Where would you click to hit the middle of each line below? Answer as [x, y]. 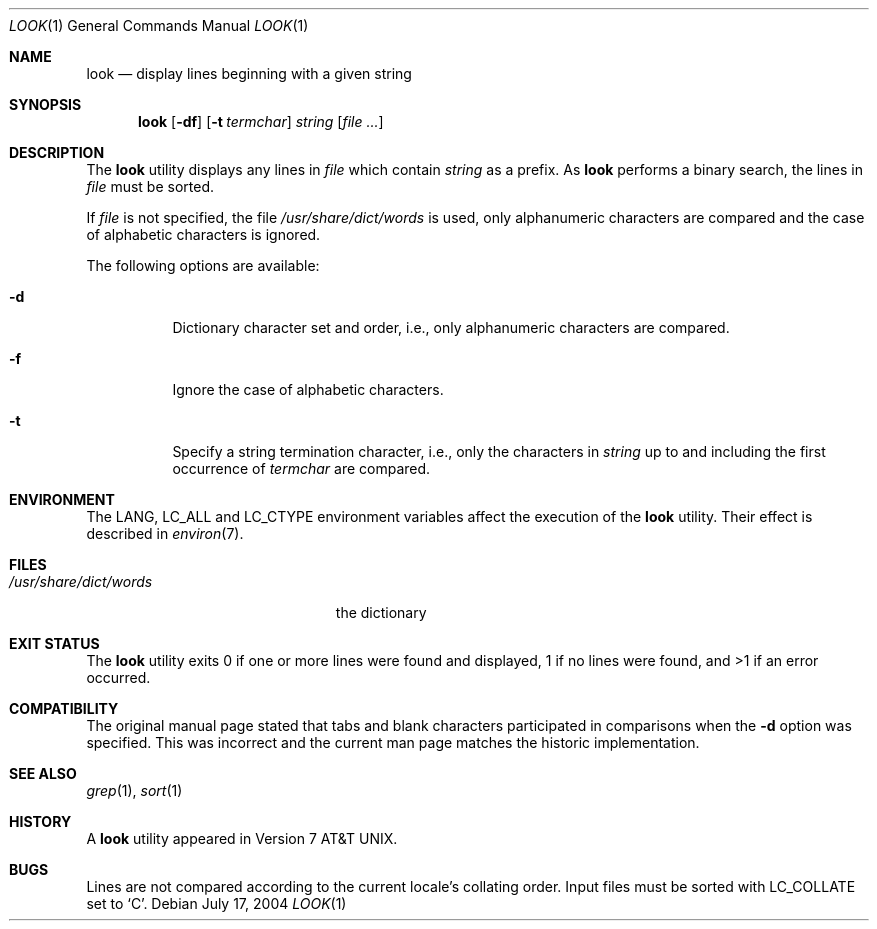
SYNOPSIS [45, 104]
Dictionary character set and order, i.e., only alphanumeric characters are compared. [451, 327]
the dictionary [381, 612]
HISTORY [40, 821]
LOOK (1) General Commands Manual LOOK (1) [159, 25]
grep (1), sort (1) [134, 790]
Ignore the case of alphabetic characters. [308, 389]
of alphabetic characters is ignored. [203, 234]
